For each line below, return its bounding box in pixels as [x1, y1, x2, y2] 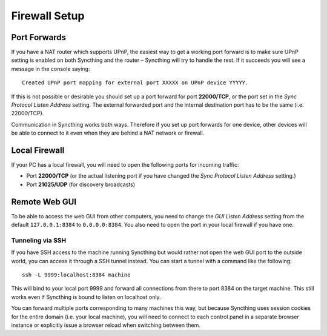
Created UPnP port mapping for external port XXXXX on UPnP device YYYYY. [22, 79, 249, 86]
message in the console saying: [11, 65, 90, 72]
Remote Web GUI [11, 197, 77, 207]
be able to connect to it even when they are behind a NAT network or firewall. [11, 129, 205, 136]
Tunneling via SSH [11, 236, 67, 244]
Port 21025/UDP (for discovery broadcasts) [26, 181, 136, 188]
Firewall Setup [11, 9, 85, 22]
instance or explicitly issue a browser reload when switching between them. [11, 321, 201, 329]
